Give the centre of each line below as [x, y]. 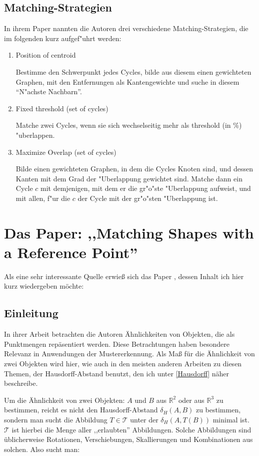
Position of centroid [46, 55]
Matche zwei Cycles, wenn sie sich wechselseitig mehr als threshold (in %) [129, 125]
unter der [144, 419]
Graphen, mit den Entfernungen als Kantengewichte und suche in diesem [127, 81]
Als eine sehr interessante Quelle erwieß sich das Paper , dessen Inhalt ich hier [124, 276]
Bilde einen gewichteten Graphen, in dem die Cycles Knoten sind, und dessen [134, 169]
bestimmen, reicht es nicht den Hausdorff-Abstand [81, 410]
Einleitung [31, 313]
